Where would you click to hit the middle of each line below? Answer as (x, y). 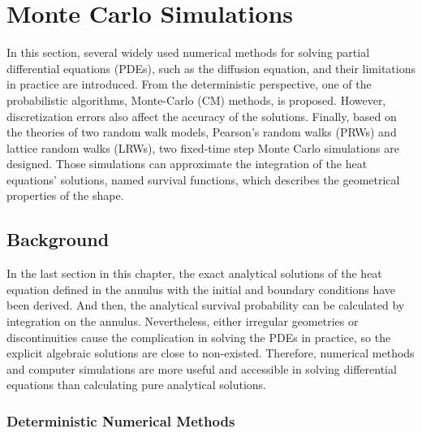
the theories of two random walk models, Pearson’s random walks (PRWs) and (202, 132)
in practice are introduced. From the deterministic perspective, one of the (189, 84)
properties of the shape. (65, 195)
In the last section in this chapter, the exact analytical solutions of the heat (194, 273)
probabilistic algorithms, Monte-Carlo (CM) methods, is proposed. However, (196, 100)
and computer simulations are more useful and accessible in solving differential (202, 368)
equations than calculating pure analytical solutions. (136, 385)
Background (58, 239)
